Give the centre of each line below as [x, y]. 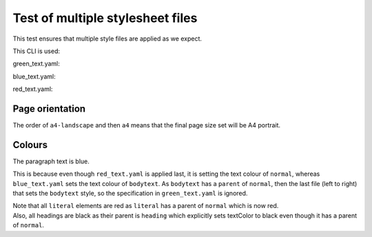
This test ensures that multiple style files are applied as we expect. [107, 39]
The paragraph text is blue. [51, 161]
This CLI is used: [37, 51]
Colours [30, 145]
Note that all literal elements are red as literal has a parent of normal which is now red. [146, 206]
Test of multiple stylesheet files [105, 18]
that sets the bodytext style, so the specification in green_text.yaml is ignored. [130, 194]
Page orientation [49, 109]
